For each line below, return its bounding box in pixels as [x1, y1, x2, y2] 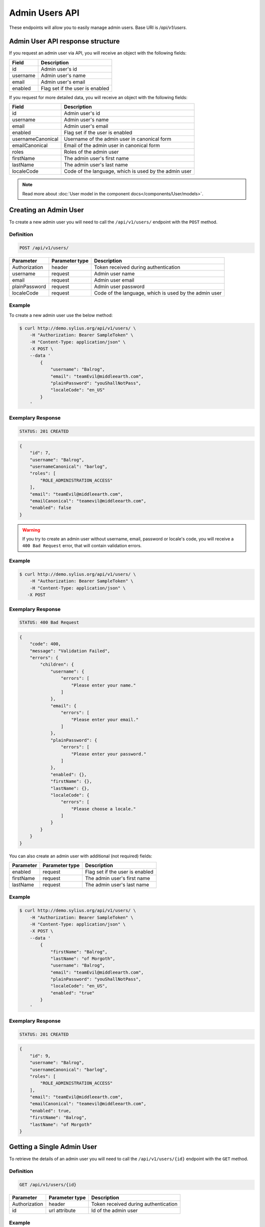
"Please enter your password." [71, 751, 147, 757]
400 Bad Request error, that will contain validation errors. [22, 543, 142, 549]
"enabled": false [29, 505, 72, 510]
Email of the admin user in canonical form [64, 142, 160, 149]
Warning [22, 527, 40, 533]
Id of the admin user [91, 1207, 138, 1214]
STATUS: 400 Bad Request [19, 620, 79, 625]
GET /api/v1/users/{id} [19, 1182, 77, 1188]
